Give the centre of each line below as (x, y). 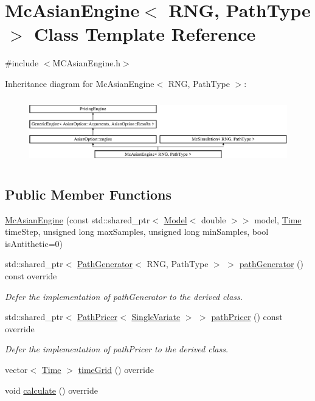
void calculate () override (51, 390)
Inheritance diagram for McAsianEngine (80, 83)
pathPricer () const (247, 317)
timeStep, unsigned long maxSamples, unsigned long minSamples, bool (137, 232)
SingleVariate (156, 317)
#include (22, 63)
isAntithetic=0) (34, 243)
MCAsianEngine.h (87, 63)
